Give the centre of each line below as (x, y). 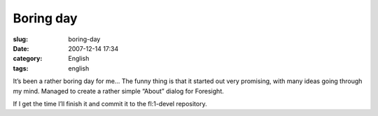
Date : (21, 48)
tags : (21, 68)
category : (28, 59)
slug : (20, 39)
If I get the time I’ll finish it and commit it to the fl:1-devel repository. (110, 103)
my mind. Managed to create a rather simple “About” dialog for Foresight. (118, 91)
